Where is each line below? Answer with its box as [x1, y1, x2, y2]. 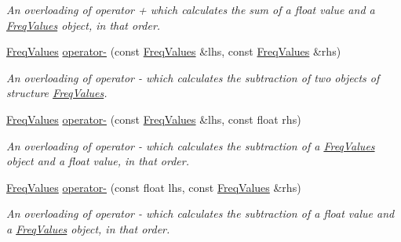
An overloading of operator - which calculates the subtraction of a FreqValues [6, 137, 375, 154]
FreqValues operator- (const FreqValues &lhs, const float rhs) [6, 110, 301, 127]
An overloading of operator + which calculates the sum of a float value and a [6, 2, 375, 17]
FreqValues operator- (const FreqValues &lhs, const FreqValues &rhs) [6, 43, 341, 60]
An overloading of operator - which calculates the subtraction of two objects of [6, 69, 380, 85]
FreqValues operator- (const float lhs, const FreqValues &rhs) [6, 179, 301, 195]
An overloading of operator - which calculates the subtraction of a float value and [6, 205, 395, 222]
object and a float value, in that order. [6, 153, 189, 169]
